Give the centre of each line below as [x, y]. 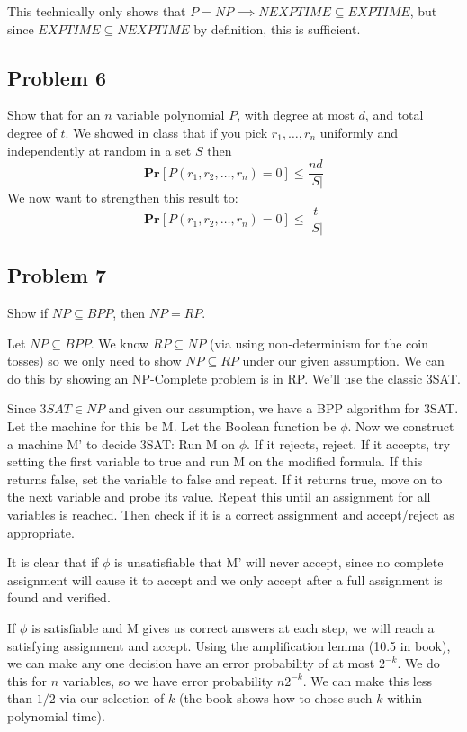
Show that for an [54, 115]
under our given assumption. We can [343, 361]
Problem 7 [57, 275]
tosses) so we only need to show [94, 361]
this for [27, 680]
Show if [28, 313]
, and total [394, 115]
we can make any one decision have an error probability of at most [191, 663]
